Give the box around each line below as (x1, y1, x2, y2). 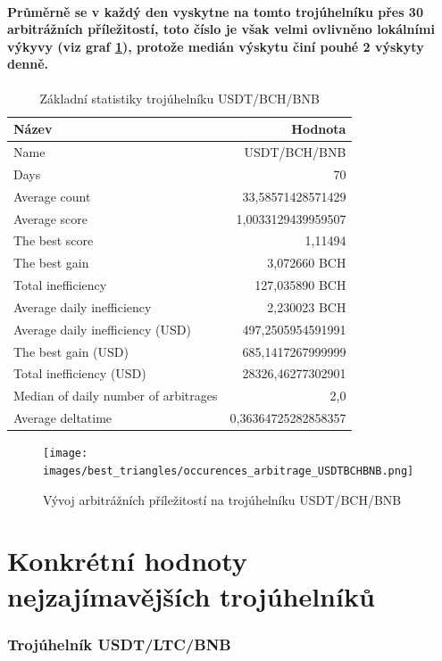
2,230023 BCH (267, 297, 346, 316)
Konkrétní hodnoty (7, 542, 247, 579)
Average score (13, 209, 88, 227)
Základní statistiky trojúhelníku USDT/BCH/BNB (39, 88, 320, 107)
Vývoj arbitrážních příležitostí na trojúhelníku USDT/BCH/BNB (43, 490, 402, 508)
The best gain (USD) (13, 342, 129, 360)
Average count (13, 186, 91, 205)
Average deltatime (13, 409, 113, 427)
